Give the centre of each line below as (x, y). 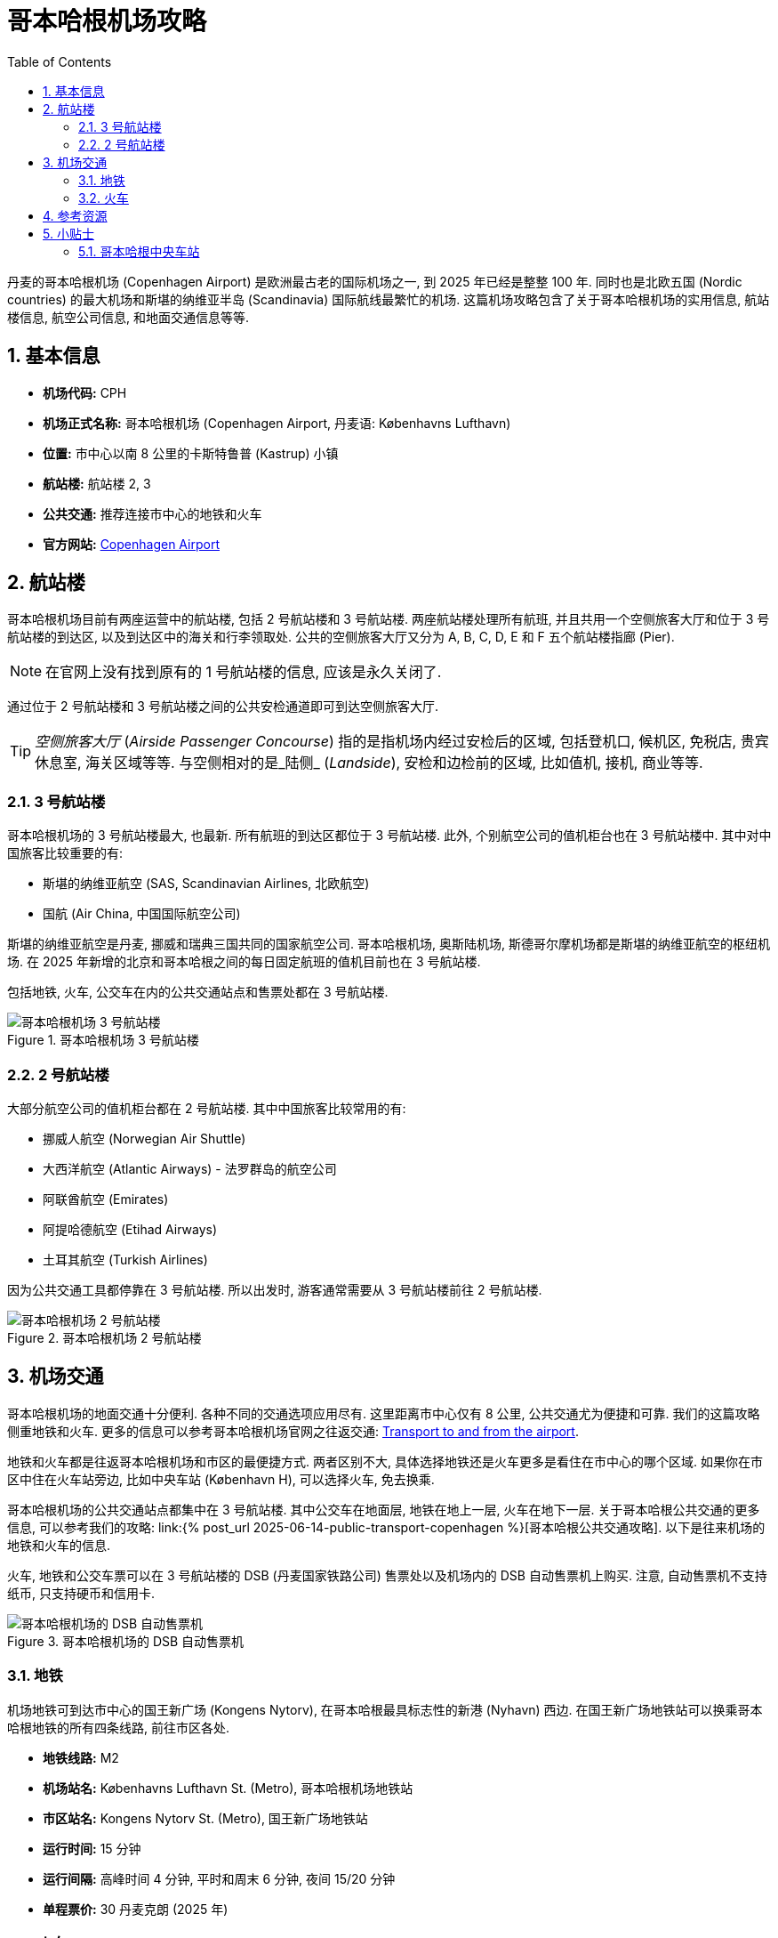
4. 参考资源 (75, 215)
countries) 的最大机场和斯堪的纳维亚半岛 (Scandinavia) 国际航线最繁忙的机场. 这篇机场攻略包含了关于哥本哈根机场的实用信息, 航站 (389, 299)
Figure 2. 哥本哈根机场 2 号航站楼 (104, 1337)
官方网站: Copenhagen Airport (131, 544)
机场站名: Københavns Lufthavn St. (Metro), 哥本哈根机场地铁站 (228, 1788)
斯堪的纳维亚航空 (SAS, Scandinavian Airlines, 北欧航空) (206, 884)
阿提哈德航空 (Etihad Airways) (130, 1229)
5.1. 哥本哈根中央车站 (139, 251)
